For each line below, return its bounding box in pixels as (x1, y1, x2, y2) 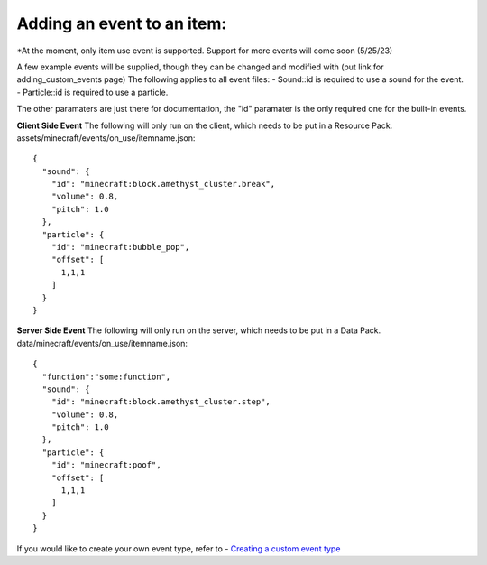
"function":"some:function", (41, 371, 171, 382)
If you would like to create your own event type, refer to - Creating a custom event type (16, 542, 341, 554)
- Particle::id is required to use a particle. (16, 87, 169, 97)
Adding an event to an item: (16, 14, 227, 33)
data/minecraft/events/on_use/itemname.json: (16, 338, 188, 348)
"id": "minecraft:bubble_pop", (51, 242, 190, 253)
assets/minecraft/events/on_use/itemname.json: (16, 132, 196, 144)
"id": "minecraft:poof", (51, 460, 161, 470)
